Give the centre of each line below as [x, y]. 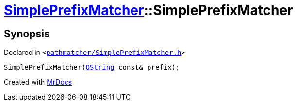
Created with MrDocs [38, 82]
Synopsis [27, 34]
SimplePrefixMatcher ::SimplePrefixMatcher [148, 10]
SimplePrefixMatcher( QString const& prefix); [92, 67]
